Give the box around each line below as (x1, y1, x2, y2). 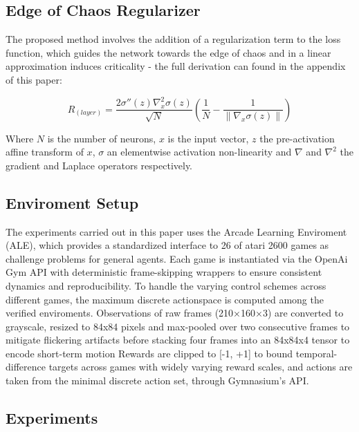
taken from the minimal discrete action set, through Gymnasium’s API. (6, 373, 309, 388)
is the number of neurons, (47, 131, 156, 145)
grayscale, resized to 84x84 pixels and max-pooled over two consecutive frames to (6, 319, 350, 333)
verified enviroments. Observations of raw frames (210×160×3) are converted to (6, 306, 344, 320)
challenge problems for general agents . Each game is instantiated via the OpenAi (6, 251, 348, 265)
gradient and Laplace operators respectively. (6, 158, 193, 172)
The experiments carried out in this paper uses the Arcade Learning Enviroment (6, 224, 347, 238)
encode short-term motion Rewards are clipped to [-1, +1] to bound (6, 346, 293, 360)
